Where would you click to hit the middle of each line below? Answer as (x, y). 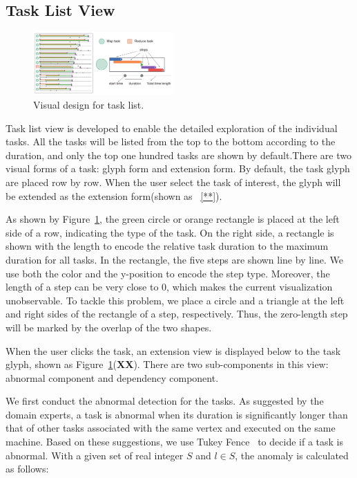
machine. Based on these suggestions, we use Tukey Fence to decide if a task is (174, 442)
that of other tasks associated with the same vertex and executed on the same (171, 428)
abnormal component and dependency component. (112, 377)
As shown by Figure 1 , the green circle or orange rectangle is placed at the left (173, 219)
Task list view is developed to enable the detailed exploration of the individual (172, 128)
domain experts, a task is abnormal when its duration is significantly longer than (177, 414)
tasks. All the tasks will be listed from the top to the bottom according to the (171, 141)
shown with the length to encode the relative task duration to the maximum (167, 246)
